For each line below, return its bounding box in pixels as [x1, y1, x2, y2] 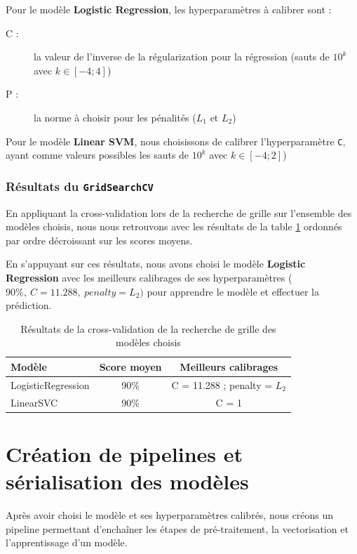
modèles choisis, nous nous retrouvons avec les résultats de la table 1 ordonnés [6, 219, 342, 234]
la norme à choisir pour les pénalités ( [34, 110, 196, 124]
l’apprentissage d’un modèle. [6, 535, 128, 550]
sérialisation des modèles [6, 467, 249, 496]
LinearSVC [11, 395, 58, 409]
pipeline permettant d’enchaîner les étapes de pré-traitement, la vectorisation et [6, 521, 349, 536]
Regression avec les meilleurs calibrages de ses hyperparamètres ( [6, 270, 292, 284]
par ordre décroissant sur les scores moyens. [6, 232, 193, 247]
